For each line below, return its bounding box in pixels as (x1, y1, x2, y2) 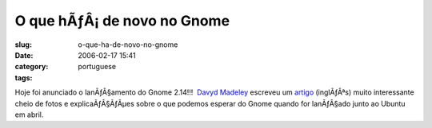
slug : (14, 40, 32, 49)
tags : (14, 72, 33, 83)
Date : (14, 50, 34, 60)
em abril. (14, 110, 44, 119)
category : (14, 62, 49, 72)
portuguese (78, 62, 116, 72)
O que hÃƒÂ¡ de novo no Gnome (14, 12, 230, 29)
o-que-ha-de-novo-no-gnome (78, 40, 178, 49)
